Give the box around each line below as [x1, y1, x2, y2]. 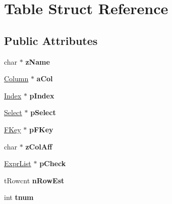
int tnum [4, 192, 34, 202]
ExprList [4, 158, 31, 169]
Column [4, 73, 29, 84]
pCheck [39, 158, 66, 169]
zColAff [25, 141, 52, 151]
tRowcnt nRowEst [4, 175, 65, 185]
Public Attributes [4, 32, 98, 48]
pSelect [30, 107, 56, 118]
